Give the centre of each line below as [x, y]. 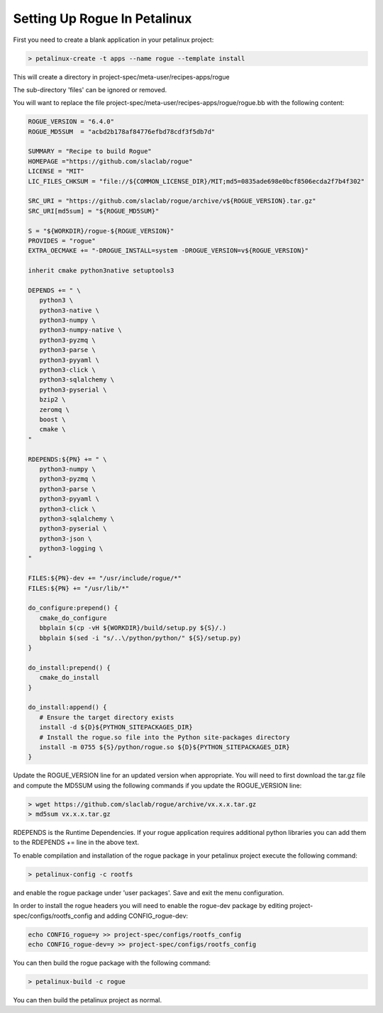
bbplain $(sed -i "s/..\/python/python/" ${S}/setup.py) [140, 638]
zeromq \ [55, 409]
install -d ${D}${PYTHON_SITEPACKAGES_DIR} [116, 727]
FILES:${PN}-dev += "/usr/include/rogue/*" [105, 579]
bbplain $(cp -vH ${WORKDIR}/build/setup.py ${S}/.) [133, 628]
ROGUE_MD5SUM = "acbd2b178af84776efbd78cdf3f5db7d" [122, 132]
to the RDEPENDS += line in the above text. [76, 842]
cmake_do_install [69, 678]
